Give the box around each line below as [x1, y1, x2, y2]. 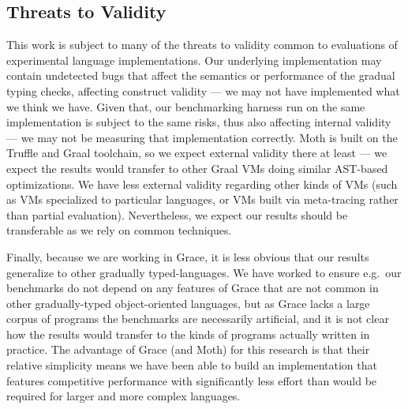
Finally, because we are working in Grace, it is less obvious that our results [6, 248, 369, 265]
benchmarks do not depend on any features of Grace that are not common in [6, 280, 379, 296]
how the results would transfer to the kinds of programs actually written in [6, 325, 370, 342]
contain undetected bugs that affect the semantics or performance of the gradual [6, 67, 395, 84]
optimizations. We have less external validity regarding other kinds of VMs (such [6, 175, 398, 192]
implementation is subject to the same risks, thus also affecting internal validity [6, 114, 391, 130]
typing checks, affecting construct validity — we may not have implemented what [6, 82, 400, 99]
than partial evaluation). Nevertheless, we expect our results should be [6, 206, 348, 223]
